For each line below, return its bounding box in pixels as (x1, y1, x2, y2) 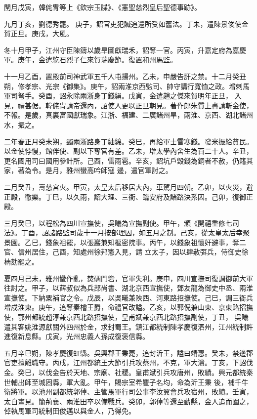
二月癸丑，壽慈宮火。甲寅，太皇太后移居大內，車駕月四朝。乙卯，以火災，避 (4, 181, 253, 192)
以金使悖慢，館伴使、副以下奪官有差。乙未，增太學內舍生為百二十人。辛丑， (4, 146, 253, 156)
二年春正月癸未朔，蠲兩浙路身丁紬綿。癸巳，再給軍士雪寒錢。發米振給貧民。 (4, 136, 253, 146)
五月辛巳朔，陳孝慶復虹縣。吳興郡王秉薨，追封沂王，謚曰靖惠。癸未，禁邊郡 (4, 347, 253, 358)
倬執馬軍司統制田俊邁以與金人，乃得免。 (4, 406, 135, 416)
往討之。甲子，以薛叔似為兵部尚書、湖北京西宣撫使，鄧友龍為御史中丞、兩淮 (4, 283, 253, 293)
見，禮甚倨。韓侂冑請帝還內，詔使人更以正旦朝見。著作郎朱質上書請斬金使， (4, 100, 253, 110)
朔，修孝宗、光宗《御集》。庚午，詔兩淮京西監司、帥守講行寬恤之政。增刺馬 (4, 81, 250, 91)
